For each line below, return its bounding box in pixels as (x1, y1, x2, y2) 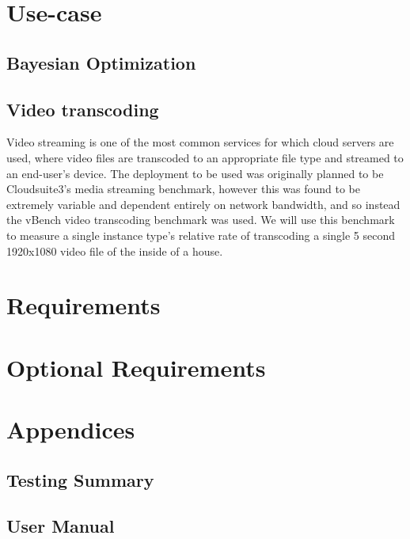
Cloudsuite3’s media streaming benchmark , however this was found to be (6, 180, 360, 197)
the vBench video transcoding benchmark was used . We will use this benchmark (6, 211, 395, 228)
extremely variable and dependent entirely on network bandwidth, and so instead (6, 195, 401, 212)
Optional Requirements (6, 351, 266, 383)
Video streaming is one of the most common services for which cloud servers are (6, 134, 394, 150)
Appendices (6, 413, 135, 446)
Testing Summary (6, 467, 154, 492)
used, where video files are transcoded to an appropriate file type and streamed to (6, 149, 404, 165)
